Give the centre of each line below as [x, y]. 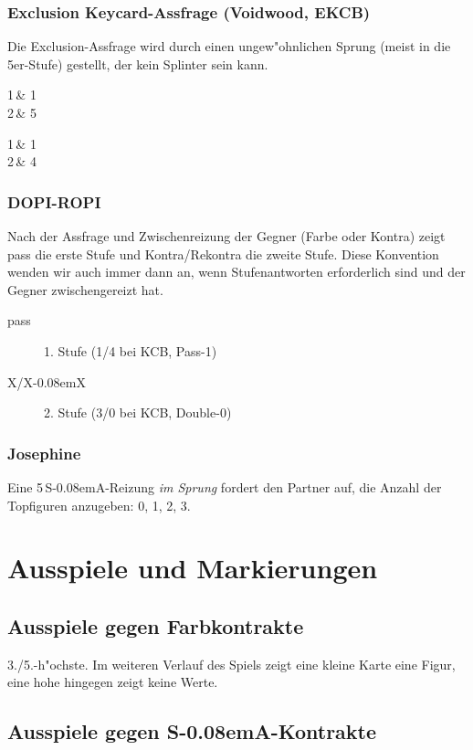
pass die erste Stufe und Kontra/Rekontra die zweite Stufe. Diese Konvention [223, 254]
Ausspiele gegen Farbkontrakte [156, 625]
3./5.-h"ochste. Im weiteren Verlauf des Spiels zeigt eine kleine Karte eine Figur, [231, 664]
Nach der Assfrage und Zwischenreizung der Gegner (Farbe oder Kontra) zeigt [226, 236]
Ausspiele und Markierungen [193, 568]
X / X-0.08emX [47, 381]
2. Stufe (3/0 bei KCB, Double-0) [138, 412]
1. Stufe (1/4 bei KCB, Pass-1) [131, 350]
